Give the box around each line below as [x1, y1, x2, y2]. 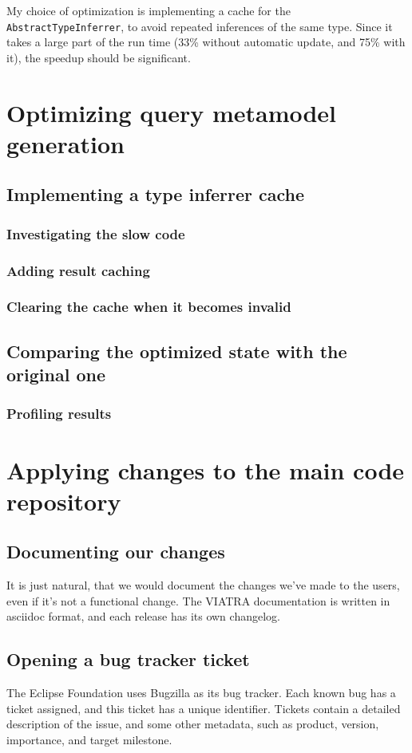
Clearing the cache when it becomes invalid [6, 297, 291, 317]
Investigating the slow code [6, 223, 185, 243]
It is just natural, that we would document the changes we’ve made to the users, [6, 577, 400, 593]
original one [6, 362, 105, 387]
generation [6, 127, 125, 160]
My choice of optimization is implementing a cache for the [6, 2, 291, 18]
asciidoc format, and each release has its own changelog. [6, 608, 280, 625]
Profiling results [6, 404, 112, 424]
